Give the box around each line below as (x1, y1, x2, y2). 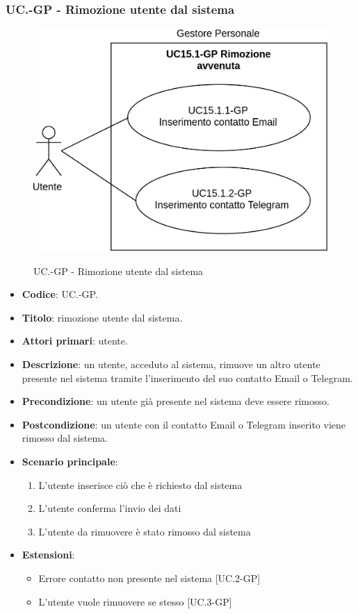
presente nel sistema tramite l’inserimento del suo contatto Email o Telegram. (22, 370, 353, 385)
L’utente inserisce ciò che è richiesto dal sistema (38, 477, 243, 492)
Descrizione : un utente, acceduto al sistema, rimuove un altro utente (22, 357, 320, 372)
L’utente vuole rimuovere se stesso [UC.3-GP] (38, 594, 232, 608)
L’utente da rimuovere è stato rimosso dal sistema (38, 524, 251, 538)
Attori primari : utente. (22, 333, 128, 348)
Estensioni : (22, 547, 75, 562)
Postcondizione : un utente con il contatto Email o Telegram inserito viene (22, 417, 346, 431)
